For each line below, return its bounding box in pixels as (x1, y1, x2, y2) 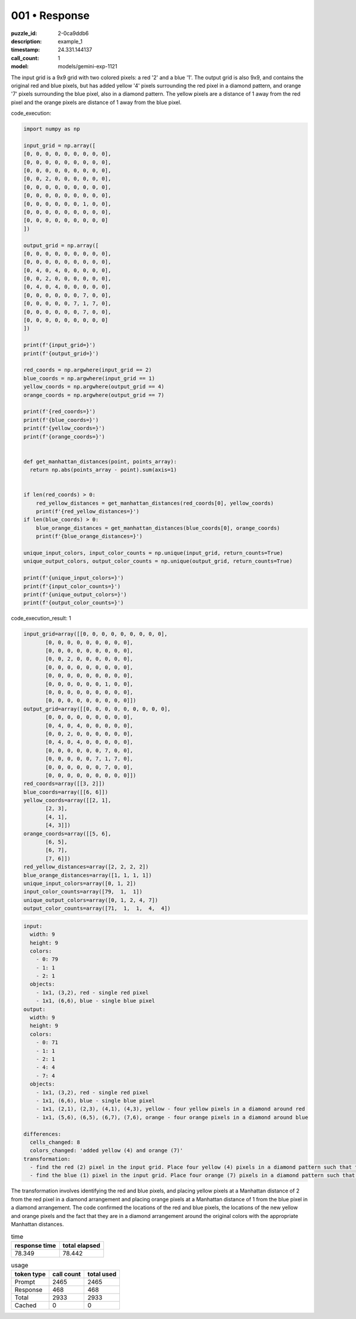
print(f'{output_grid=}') (23, 350, 99, 356)
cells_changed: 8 (30, 1138, 80, 1146)
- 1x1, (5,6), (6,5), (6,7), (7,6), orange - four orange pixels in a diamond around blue (36, 1114, 309, 1121)
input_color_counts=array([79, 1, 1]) (23, 888, 142, 895)
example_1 (58, 37, 83, 45)
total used (87, 1270, 117, 1279)
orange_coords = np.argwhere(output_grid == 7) (23, 392, 164, 398)
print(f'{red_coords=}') (23, 408, 96, 415)
